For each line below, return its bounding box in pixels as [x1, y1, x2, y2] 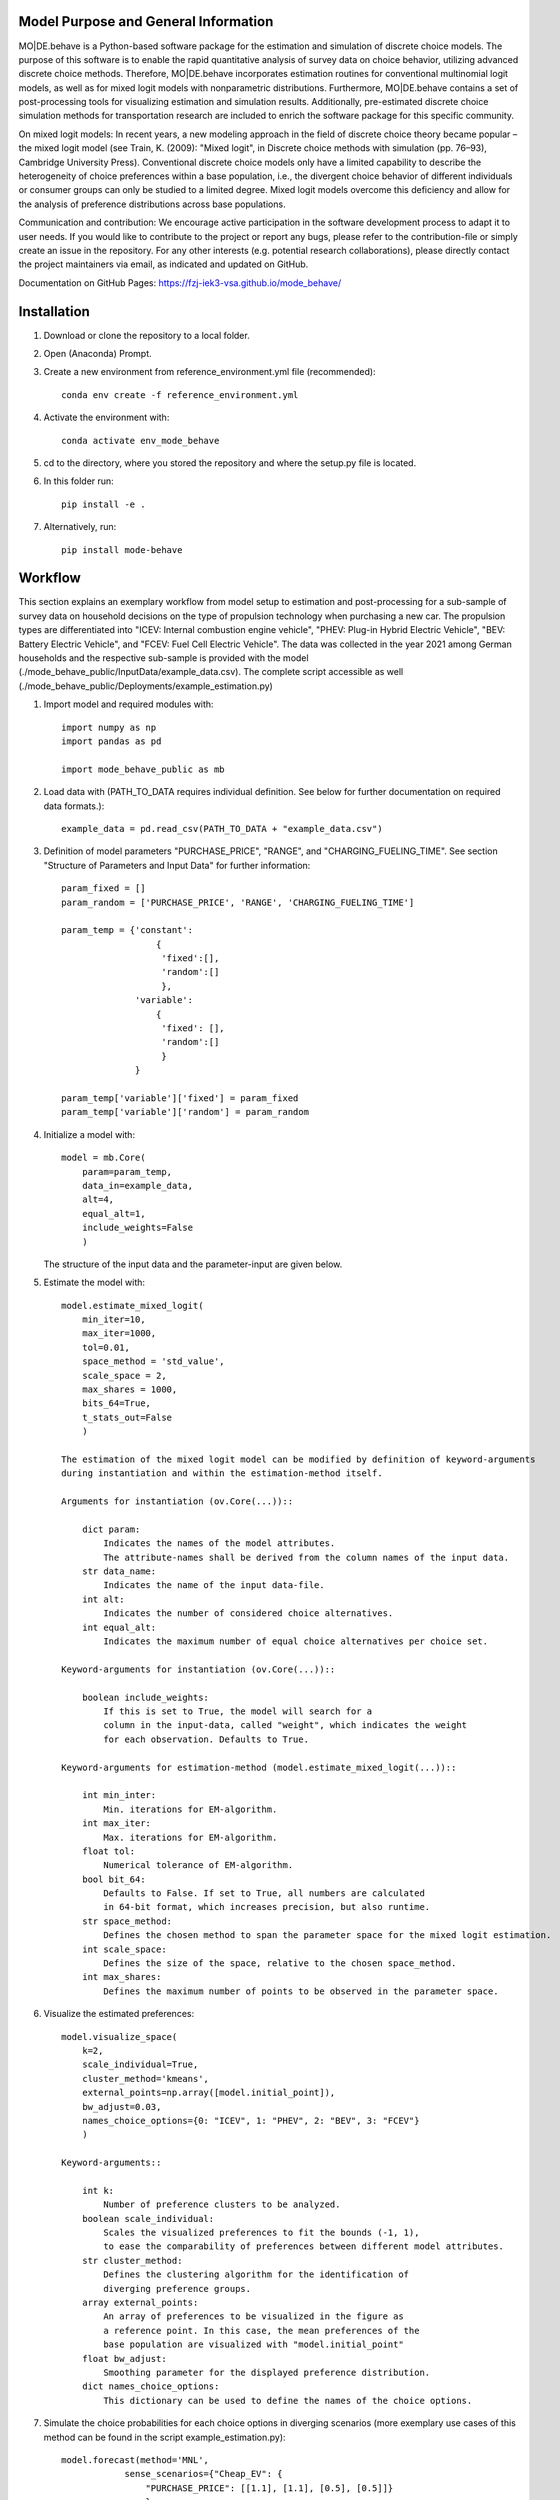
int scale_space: [81, 1943, 167, 1955]
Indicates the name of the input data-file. [103, 1580, 325, 1591]
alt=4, [81, 1194, 115, 1205]
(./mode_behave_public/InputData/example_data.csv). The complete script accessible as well [18, 666, 404, 678]
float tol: [81, 1845, 136, 1857]
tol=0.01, [81, 1341, 130, 1353]
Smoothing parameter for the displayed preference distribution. [103, 2366, 431, 2378]
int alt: [81, 1593, 125, 1605]
